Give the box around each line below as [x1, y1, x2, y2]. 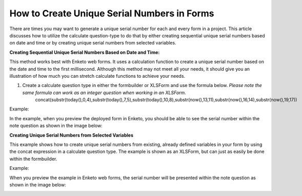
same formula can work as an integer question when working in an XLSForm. [22, 90, 187, 96]
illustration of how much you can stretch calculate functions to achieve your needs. [9, 73, 186, 79]
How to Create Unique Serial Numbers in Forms [9, 8, 215, 19]
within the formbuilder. [9, 156, 57, 162]
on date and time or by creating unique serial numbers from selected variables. [9, 40, 176, 46]
